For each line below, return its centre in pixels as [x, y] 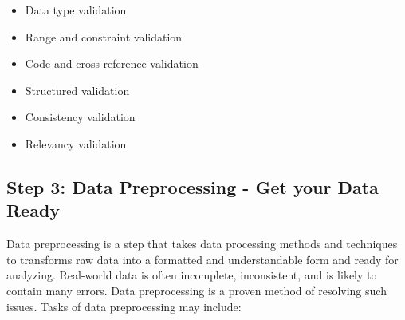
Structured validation [77, 90]
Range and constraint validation [104, 36]
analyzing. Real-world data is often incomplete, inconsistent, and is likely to [192, 275]
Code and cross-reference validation [112, 63]
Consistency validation [80, 117]
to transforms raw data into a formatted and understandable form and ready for [202, 259]
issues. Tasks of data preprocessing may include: [124, 306]
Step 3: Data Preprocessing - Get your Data [193, 186]
